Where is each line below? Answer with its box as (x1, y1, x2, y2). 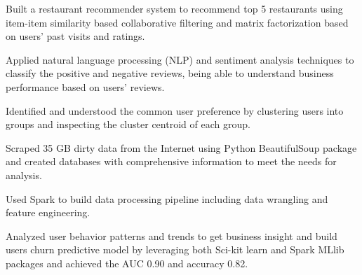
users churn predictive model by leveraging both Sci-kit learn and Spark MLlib (6, 242, 344, 257)
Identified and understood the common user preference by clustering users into (6, 103, 344, 118)
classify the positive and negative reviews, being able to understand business (6, 66, 334, 80)
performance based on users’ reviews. (6, 79, 165, 94)
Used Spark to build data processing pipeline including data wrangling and (6, 191, 328, 206)
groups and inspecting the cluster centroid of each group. (6, 117, 250, 132)
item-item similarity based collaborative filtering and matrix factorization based (6, 15, 349, 29)
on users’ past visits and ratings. (6, 29, 145, 43)
